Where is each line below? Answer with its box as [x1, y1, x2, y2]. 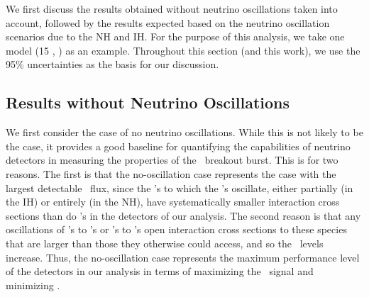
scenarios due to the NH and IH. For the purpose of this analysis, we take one [6, 29, 345, 44]
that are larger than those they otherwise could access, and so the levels [6, 235, 324, 250]
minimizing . [6, 277, 60, 292]
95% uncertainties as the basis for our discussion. [6, 57, 219, 72]
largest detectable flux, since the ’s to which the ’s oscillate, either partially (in [6, 180, 353, 195]
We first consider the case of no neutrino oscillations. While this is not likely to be [6, 125, 363, 140]
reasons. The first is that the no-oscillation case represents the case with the [6, 166, 336, 181]
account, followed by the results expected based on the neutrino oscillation [6, 15, 330, 30]
